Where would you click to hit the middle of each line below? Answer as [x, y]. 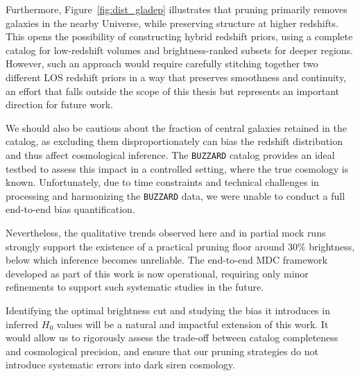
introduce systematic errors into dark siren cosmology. [120, 365]
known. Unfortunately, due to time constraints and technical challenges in [162, 182]
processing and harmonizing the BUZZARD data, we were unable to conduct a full [175, 195]
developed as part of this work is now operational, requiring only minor [157, 273]
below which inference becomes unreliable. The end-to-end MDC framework [166, 260]
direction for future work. [59, 104]
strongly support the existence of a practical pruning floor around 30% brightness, [180, 246]
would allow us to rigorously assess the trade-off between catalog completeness [172, 337]
